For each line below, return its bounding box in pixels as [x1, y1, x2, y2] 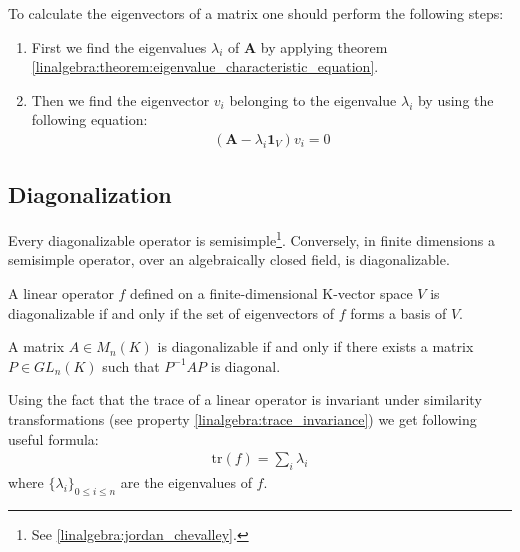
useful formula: [8, 428, 99, 449]
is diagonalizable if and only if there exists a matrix [157, 336, 474, 357]
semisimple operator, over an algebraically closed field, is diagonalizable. [8, 249, 450, 270]
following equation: [31, 109, 148, 130]
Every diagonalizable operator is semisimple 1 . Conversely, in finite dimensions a [8, 227, 495, 250]
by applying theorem [260, 36, 388, 57]
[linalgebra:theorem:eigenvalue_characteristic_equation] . [31, 56, 379, 77]
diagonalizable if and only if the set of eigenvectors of [8, 302, 335, 323]
